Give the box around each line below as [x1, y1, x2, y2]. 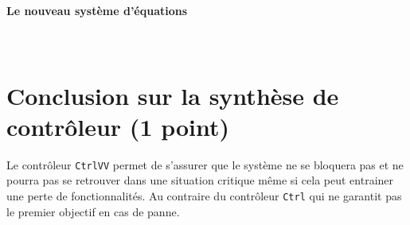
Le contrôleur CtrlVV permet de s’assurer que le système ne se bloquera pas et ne [6, 156, 404, 173]
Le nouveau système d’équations [6, 2, 188, 18]
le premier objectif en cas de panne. [6, 203, 180, 219]
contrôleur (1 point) [6, 110, 230, 142]
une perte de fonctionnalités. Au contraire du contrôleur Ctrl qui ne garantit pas [6, 187, 402, 204]
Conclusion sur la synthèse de [6, 79, 339, 111]
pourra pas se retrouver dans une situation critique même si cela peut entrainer [6, 172, 394, 188]
